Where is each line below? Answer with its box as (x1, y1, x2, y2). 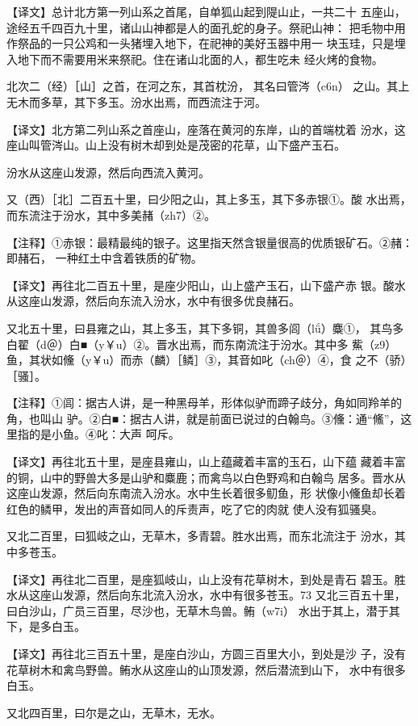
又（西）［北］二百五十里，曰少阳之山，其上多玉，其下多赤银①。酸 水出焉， (6, 191, 412, 208)
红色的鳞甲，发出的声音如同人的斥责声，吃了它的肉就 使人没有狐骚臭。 (6, 500, 383, 517)
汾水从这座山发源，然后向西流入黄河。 (6, 163, 210, 180)
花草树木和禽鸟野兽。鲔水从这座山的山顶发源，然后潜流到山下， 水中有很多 (6, 661, 406, 678)
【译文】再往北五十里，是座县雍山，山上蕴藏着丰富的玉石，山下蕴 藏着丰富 (6, 453, 406, 470)
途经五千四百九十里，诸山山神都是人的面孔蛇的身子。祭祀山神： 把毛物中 (6, 19, 395, 36)
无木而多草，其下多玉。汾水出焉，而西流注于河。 (6, 93, 266, 110)
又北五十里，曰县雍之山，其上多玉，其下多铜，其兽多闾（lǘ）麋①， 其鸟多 (6, 319, 404, 336)
